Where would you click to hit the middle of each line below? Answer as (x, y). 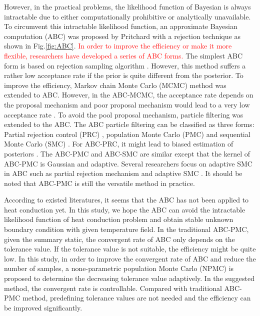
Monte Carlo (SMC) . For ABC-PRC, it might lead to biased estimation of (119, 144)
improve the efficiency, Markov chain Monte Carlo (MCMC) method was (115, 85)
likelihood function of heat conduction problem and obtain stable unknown (119, 219)
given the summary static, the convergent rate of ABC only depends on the (119, 239)
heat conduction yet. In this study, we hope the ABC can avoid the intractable (125, 209)
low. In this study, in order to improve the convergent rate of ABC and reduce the (130, 258)
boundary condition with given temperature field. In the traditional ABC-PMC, (126, 229)
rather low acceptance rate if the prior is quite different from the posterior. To (124, 75)
